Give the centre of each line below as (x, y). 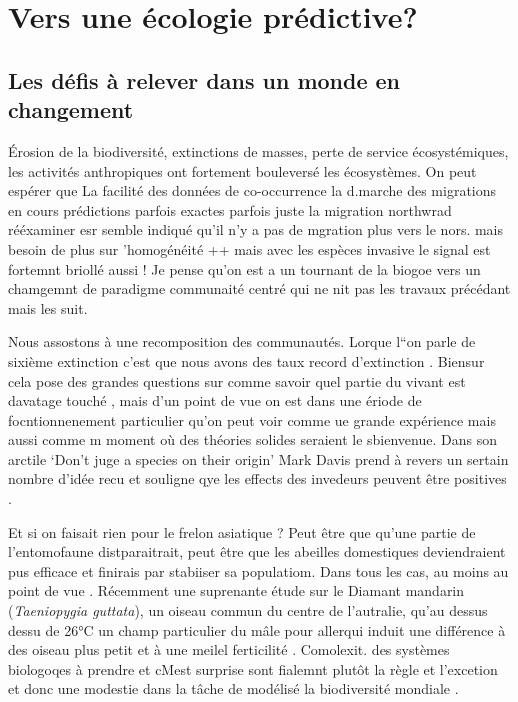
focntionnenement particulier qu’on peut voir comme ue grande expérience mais (252, 419)
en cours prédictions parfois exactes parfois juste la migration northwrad (230, 209)
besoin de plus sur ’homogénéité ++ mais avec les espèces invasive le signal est (249, 248)
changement (71, 109)
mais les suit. (48, 307)
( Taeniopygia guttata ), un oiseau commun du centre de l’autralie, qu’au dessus (248, 610)
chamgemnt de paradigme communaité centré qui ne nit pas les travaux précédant (259, 288)
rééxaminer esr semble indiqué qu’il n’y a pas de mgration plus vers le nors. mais (256, 229)
